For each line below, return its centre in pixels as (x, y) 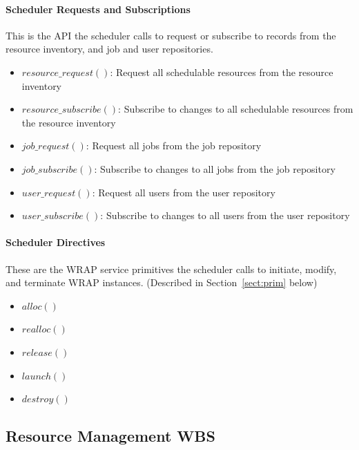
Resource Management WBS (110, 436)
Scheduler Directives (56, 242)
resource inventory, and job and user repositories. (109, 49)
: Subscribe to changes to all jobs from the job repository (215, 168)
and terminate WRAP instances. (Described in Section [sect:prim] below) (162, 282)
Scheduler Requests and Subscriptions (98, 9)
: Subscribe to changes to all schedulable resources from (236, 109)
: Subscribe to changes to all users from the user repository (225, 215)
